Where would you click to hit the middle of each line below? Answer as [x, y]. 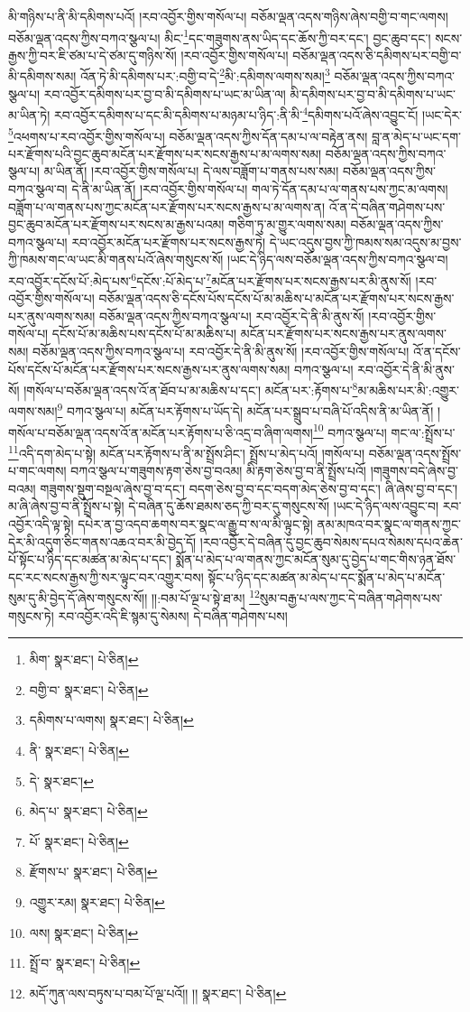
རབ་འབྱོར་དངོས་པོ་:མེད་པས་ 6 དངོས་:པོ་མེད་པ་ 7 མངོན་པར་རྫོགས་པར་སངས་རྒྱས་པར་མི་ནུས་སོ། [210, 279]
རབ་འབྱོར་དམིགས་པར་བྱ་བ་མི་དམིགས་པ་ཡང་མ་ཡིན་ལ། [165, 93]
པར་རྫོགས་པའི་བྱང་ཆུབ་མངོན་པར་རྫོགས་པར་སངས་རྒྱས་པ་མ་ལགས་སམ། [165, 153]
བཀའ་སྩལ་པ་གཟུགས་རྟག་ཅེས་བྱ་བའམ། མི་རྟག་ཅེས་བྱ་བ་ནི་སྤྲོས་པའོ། [218, 471]
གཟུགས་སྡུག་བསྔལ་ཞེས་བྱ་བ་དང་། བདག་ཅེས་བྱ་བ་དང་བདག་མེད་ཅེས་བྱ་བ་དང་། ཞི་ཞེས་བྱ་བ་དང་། [249, 488]
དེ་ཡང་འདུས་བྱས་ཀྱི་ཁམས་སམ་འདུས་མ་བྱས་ [365, 241]
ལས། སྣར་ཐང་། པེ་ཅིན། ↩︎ [84, 932]
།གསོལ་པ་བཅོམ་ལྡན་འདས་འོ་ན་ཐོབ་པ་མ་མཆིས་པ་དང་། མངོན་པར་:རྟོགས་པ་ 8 [191, 389]
